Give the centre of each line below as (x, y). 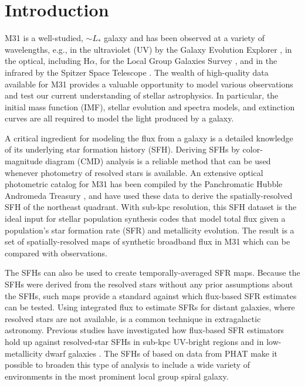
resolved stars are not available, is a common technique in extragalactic (133, 318)
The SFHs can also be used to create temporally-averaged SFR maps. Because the (152, 272)
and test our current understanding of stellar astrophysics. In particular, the (142, 95)
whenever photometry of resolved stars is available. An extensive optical (134, 172)
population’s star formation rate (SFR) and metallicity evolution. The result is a (150, 230)
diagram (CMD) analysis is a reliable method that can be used (158, 161)
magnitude (24, 161)
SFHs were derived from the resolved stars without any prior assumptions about (149, 284)
